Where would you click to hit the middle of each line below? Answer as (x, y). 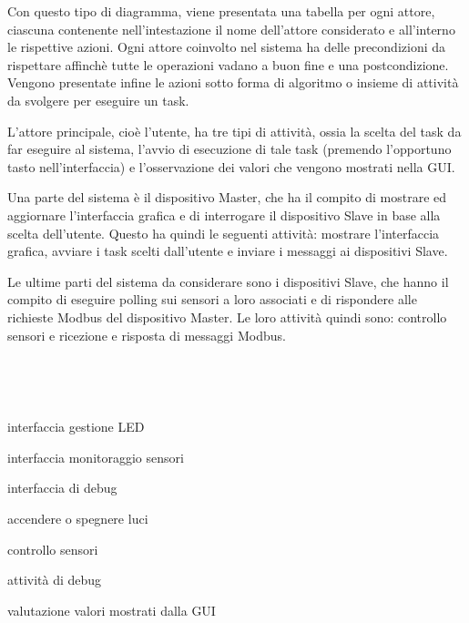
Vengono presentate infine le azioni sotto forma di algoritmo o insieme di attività (233, 82)
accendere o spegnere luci (78, 519)
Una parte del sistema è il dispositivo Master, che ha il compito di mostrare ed (227, 197)
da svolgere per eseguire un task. (98, 100)
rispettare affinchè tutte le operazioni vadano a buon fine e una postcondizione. (228, 64)
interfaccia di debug (62, 488)
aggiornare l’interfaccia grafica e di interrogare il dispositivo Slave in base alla (224, 214)
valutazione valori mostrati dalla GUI (112, 610)
